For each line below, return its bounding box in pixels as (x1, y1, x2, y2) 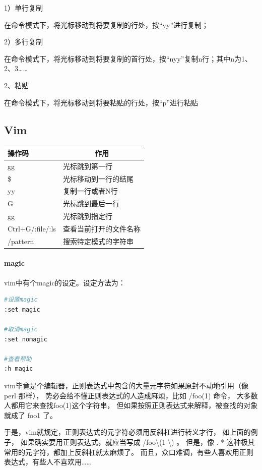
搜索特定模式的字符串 (62, 236, 134, 246)
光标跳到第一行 (62, 160, 112, 171)
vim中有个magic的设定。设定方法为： (4, 277, 125, 287)
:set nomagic (4, 335, 47, 343)
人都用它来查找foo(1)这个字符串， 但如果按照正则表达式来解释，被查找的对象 (4, 400, 258, 410)
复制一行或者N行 (62, 186, 118, 196)
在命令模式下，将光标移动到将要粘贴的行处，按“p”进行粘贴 (4, 97, 198, 107)
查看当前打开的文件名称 (62, 223, 141, 233)
